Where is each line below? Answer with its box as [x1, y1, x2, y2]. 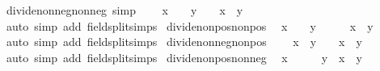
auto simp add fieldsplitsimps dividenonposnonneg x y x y [6, 48, 362, 65]
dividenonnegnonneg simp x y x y [6, 2, 243, 18]
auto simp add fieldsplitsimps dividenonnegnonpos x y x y [6, 33, 362, 50]
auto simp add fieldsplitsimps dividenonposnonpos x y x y [6, 17, 374, 34]
